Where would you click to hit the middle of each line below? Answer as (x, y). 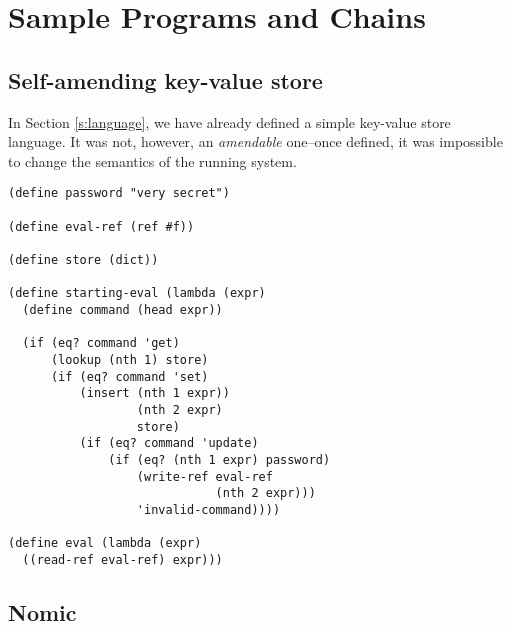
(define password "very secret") (119, 193)
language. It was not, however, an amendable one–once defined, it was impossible (255, 141)
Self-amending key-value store (165, 79)
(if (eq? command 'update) (169, 443)
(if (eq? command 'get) (101, 343)
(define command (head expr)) (122, 309)
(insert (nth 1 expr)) (154, 393)
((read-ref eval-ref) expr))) (122, 559)
